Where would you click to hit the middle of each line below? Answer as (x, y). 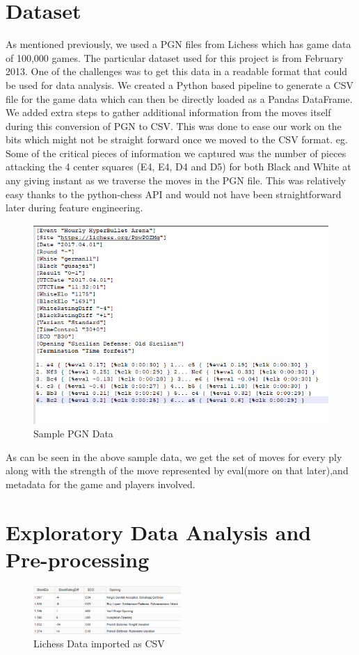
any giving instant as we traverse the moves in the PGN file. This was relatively (176, 180)
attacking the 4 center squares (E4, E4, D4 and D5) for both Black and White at (178, 167)
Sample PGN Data (73, 434)
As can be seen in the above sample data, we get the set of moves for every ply (174, 456)
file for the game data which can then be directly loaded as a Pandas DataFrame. (179, 98)
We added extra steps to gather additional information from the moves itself (168, 112)
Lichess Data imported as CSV (99, 644)
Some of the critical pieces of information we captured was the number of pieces (176, 153)
